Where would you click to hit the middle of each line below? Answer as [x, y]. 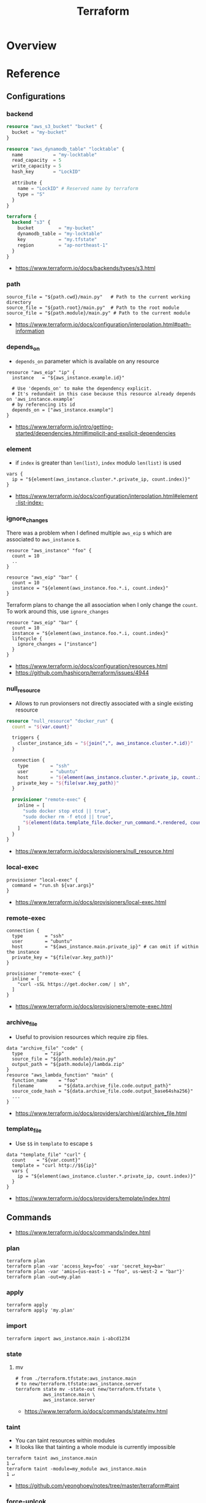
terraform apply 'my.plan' [41, 1311]
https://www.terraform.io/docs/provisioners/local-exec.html [91, 902]
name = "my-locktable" [55, 154]
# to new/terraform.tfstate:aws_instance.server [78, 1384]
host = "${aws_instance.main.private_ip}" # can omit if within [105, 946]
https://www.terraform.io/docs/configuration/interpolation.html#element [106, 496]
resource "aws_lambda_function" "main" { [60, 1075]
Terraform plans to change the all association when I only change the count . [102, 605]
